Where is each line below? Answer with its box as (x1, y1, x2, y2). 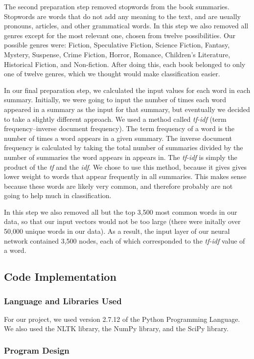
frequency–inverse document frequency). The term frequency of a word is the (4, 123, 234, 134)
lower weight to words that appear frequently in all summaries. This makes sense (4, 171, 247, 181)
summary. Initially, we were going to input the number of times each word (4, 94, 227, 105)
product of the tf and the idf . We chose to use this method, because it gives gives (4, 161, 247, 172)
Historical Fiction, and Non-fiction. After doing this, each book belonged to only (4, 59, 246, 69)
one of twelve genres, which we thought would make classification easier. (4, 68, 220, 79)
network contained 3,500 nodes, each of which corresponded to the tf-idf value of (4, 235, 245, 246)
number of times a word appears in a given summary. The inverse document (4, 133, 232, 143)
